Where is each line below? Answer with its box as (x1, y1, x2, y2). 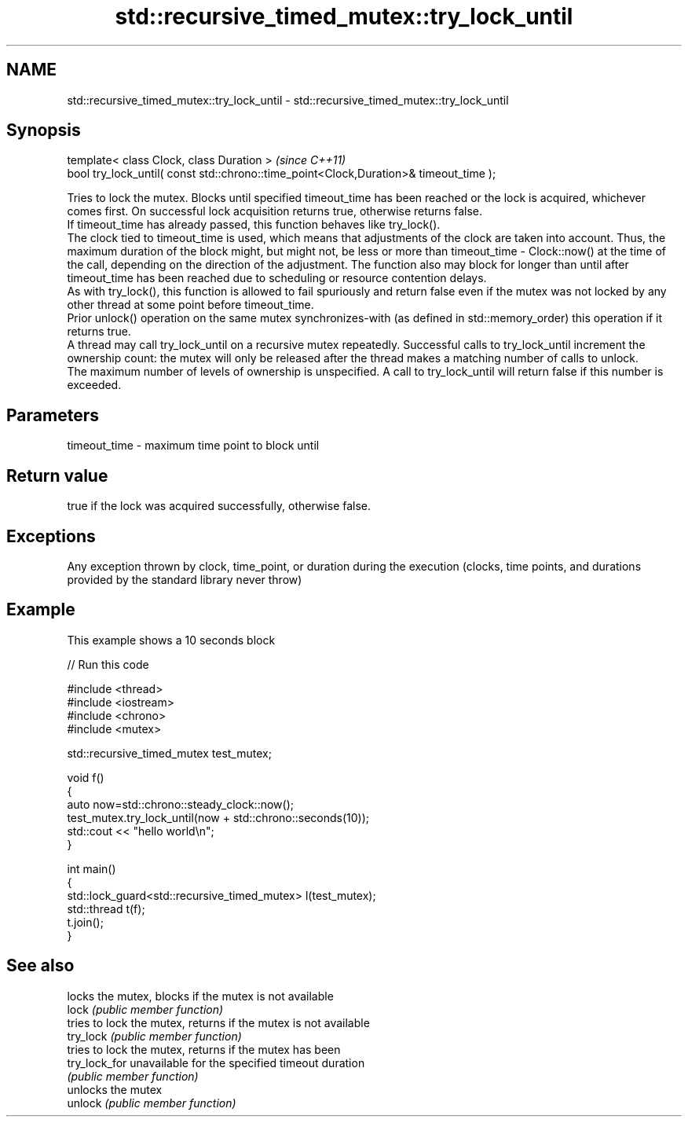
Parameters (6, 405, 99, 425)
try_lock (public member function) (67, 1029, 242, 1043)
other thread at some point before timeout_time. (67, 298, 314, 312)
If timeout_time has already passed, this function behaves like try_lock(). (67, 218, 441, 232)
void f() (67, 770, 104, 784)
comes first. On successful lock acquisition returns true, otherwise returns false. (67, 204, 482, 218)
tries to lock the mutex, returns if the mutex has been (67, 1042, 341, 1056)
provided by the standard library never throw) (67, 572, 302, 586)
